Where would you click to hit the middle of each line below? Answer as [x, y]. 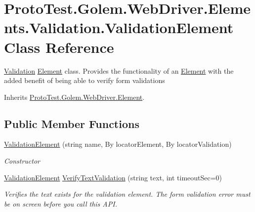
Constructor [22, 161]
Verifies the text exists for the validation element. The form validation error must [127, 194]
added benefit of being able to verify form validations [85, 80]
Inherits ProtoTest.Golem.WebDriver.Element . [74, 97]
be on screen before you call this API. [61, 203]
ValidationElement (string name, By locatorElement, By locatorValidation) [118, 144]
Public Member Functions [72, 123]
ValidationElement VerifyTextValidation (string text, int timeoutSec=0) [113, 177]
